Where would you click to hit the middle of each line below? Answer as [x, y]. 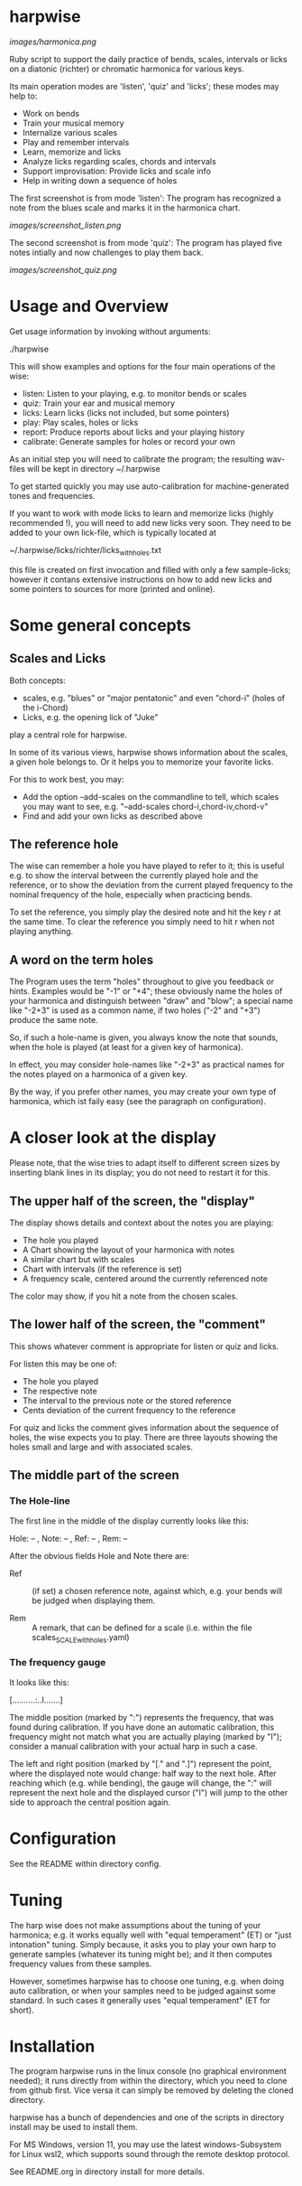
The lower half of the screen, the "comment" [137, 1324]
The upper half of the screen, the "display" [132, 1201]
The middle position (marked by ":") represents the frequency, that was [142, 1717]
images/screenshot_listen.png [65, 225]
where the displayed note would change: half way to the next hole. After [143, 1773]
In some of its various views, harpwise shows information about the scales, [149, 752]
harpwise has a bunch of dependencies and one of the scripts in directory [147, 2117]
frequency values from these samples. [81, 1964]
